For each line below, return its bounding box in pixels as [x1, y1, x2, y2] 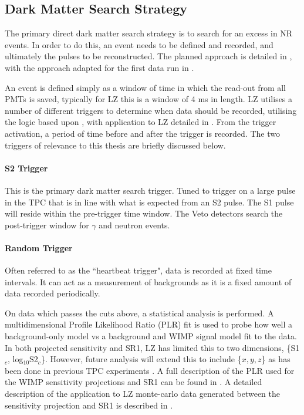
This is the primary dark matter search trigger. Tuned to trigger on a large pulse [5, 184, 296, 196]
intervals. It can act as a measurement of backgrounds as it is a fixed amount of [5, 275, 292, 288]
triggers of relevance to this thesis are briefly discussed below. [5, 139, 226, 151]
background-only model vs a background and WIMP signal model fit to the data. [5, 330, 297, 342]
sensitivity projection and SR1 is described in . [5, 399, 173, 411]
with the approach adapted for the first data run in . [5, 61, 194, 73]
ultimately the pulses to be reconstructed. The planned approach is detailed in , [5, 50, 292, 62]
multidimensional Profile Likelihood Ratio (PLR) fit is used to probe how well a [5, 318, 292, 330]
